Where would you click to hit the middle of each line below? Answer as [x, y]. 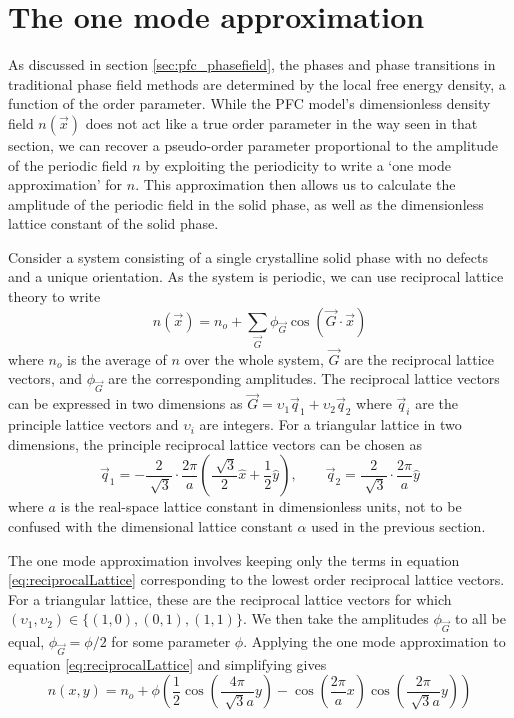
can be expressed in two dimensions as [125, 403]
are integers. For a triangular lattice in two [330, 424]
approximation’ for [65, 184]
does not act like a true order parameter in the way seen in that [281, 122]
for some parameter [171, 641]
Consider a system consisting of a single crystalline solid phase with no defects [248, 256]
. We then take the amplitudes [335, 618]
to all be [480, 618]
